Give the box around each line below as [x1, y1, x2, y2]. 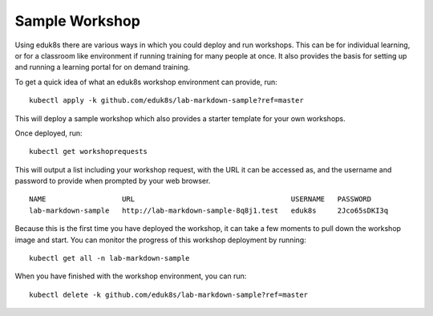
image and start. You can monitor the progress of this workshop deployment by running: [14, 235, 306, 245]
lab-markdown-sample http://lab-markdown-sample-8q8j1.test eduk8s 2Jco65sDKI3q [29, 205, 389, 215]
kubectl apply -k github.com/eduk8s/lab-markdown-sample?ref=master [29, 96, 304, 105]
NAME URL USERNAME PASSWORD [29, 195, 372, 204]
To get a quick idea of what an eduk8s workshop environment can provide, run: [14, 77, 278, 87]
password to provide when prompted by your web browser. [14, 176, 211, 186]
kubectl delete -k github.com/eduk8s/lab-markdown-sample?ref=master [29, 290, 309, 299]
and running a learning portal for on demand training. [14, 63, 190, 72]
